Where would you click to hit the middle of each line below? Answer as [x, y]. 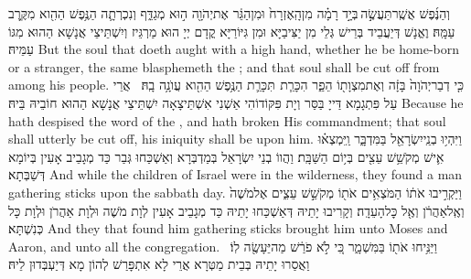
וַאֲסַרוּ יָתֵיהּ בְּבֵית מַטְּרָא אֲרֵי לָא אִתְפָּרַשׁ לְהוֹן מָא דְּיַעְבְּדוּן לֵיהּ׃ [159, 264]
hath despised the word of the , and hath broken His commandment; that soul [227, 120]
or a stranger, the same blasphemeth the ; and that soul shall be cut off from [224, 66]
